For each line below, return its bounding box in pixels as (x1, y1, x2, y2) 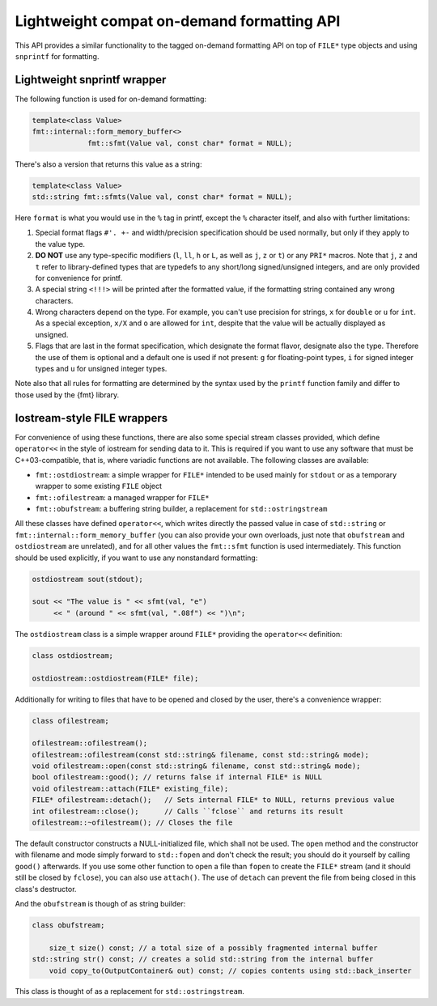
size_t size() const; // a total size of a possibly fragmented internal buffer (49, 943, 378, 953)
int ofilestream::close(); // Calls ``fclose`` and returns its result (32, 806, 344, 816)
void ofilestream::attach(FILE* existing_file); (32, 783, 229, 793)
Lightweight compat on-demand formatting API (15, 12, 341, 30)
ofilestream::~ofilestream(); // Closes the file (32, 818, 233, 827)
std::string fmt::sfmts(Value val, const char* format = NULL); (32, 192, 293, 202)
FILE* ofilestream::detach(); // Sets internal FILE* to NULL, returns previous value (32, 796, 396, 804)
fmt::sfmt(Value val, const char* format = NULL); (87, 138, 293, 147)
